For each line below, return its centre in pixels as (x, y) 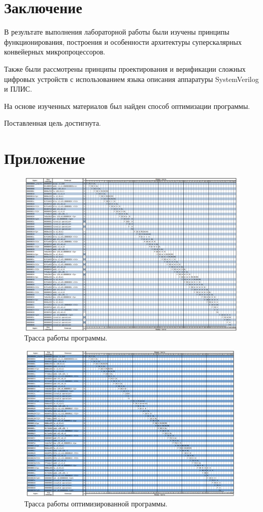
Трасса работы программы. (66, 338)
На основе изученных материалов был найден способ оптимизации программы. (127, 106)
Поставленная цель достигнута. (53, 123)
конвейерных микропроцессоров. (55, 52)
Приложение (45, 158)
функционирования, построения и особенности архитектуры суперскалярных (123, 41)
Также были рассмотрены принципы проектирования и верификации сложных (125, 68)
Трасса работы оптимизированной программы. (96, 504)
